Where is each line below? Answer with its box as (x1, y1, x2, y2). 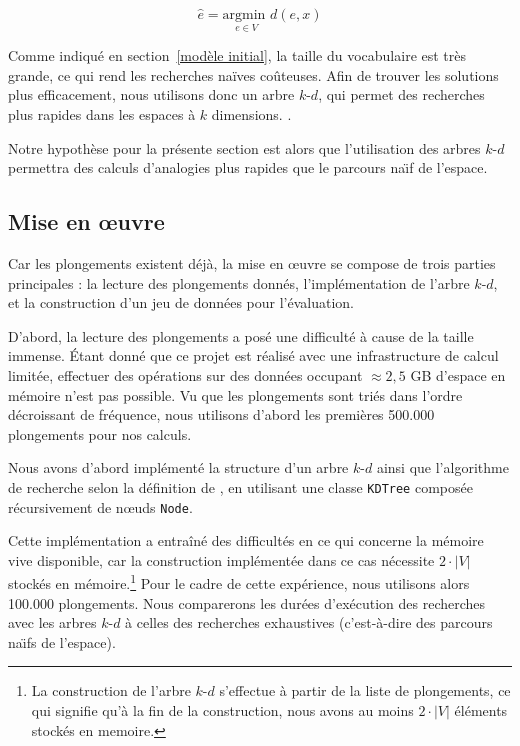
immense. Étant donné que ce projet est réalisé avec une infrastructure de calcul (8, 345, 499, 366)
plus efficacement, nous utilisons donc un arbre (8, 84, 295, 105)
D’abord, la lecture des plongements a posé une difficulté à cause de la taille (8, 325, 474, 346)
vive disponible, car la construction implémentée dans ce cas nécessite (8, 549, 435, 570)
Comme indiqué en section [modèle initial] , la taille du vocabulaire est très (8, 45, 467, 66)
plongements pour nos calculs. (8, 423, 192, 444)
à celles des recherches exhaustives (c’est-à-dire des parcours (125, 612, 493, 633)
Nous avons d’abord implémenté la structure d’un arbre (8, 457, 349, 478)
